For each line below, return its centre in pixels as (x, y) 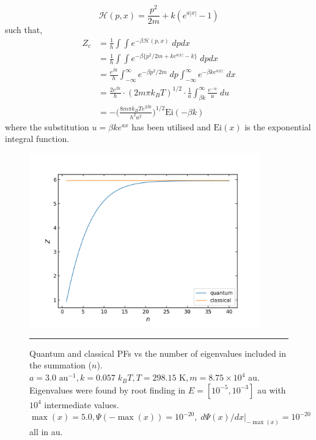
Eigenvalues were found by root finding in (108, 390)
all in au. (46, 432)
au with (271, 390)
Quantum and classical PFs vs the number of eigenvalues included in (158, 353)
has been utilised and (171, 126)
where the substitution (47, 126)
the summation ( (61, 365)
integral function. (37, 139)
